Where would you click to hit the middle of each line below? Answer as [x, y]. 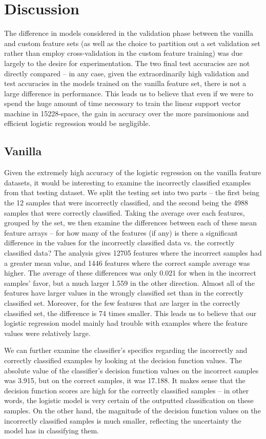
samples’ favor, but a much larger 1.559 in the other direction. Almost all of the [129, 283]
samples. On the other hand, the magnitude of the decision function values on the [132, 410]
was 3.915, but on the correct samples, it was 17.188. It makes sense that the [125, 380]
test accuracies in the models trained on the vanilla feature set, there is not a [125, 83]
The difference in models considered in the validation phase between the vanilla [129, 33]
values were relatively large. [47, 333]
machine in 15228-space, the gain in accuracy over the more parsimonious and [127, 113]
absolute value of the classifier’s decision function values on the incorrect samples [131, 370]
